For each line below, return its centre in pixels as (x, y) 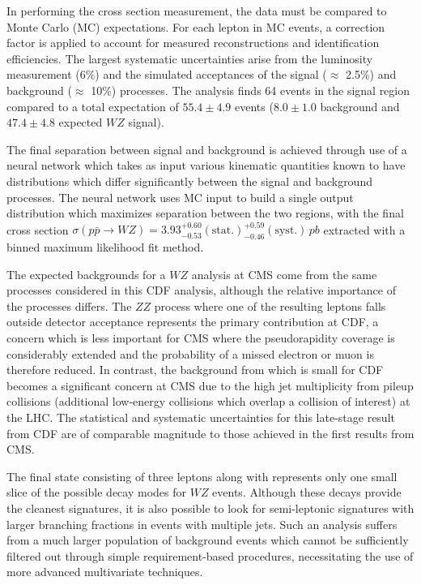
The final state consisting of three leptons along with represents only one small (202, 476)
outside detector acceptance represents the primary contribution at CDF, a (193, 322)
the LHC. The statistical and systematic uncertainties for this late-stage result (201, 417)
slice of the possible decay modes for (96, 492)
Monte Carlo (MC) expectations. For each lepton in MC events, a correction (196, 26)
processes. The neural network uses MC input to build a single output (180, 197)
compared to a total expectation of (93, 106)
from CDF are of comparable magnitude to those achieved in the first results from (210, 433)
